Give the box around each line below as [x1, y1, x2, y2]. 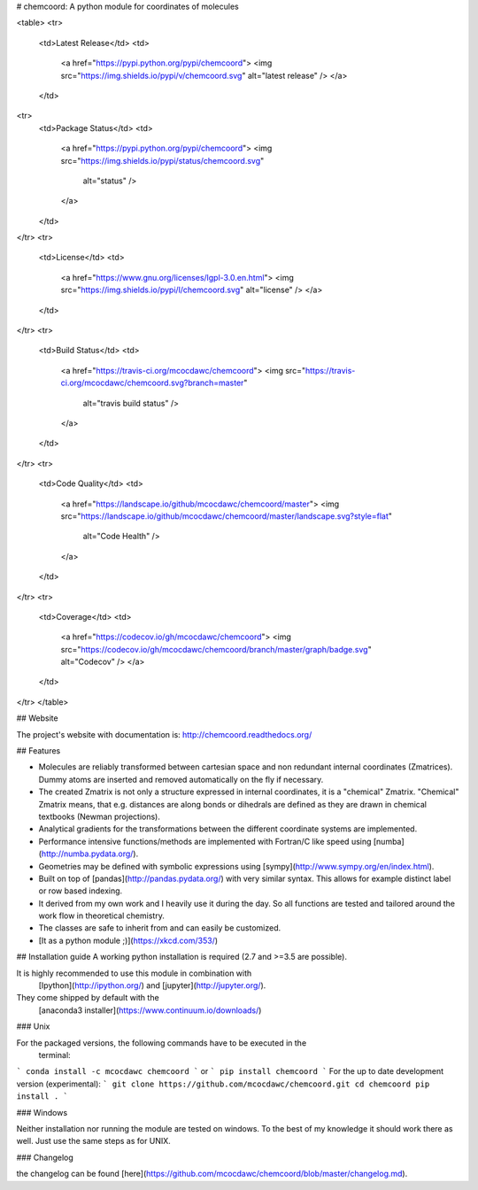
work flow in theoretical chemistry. [38, 910, 166, 921]
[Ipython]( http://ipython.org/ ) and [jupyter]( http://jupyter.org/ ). [38, 980, 266, 991]
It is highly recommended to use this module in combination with [16, 968, 252, 978]
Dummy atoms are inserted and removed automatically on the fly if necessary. [38, 774, 324, 784]
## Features [16, 746, 61, 756]
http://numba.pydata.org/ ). [41, 848, 139, 859]
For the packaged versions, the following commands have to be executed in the [16, 1037, 307, 1048]
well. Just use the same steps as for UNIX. [16, 1136, 172, 1147]
